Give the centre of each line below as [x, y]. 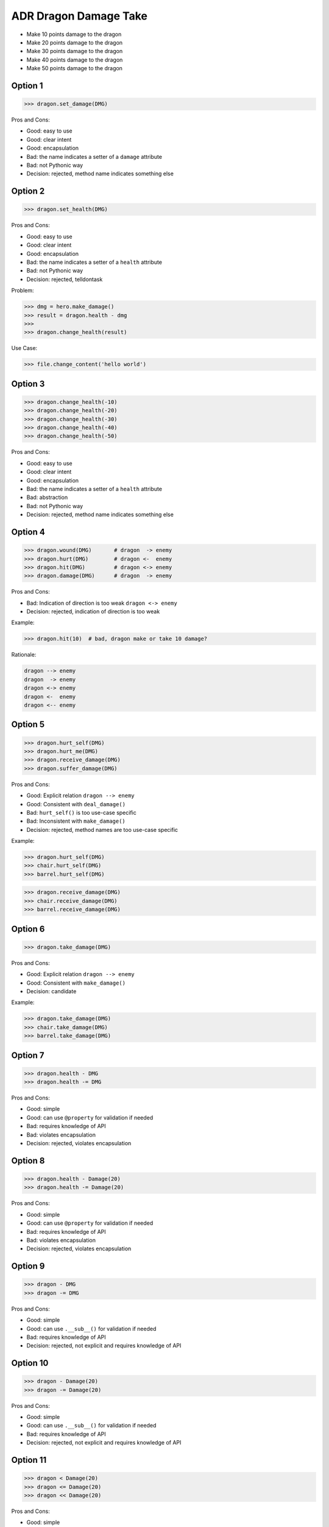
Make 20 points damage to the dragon [75, 42]
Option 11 [29, 1460]
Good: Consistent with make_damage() [76, 983]
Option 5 [28, 725]
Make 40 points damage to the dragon [75, 60]
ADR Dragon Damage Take [80, 16]
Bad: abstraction [47, 497]
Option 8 [28, 1161]
